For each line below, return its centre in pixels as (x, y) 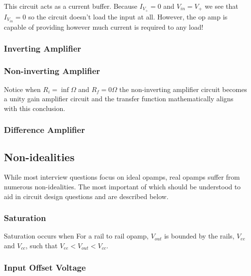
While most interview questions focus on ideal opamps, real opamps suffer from (122, 177)
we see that (221, 6)
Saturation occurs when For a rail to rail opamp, (76, 236)
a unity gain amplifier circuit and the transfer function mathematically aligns (119, 99)
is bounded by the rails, (199, 236)
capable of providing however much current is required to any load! (104, 27)
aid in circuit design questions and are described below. (86, 196)
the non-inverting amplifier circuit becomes (183, 89)
